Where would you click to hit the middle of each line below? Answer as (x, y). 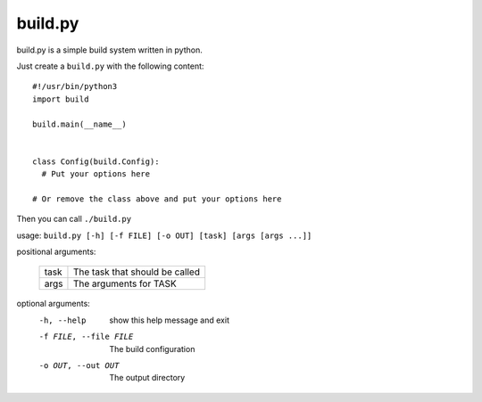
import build (61, 99)
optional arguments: (54, 304)
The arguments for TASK (125, 283)
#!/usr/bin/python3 (75, 86)
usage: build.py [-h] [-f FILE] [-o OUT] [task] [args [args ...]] (164, 235)
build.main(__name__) (79, 124)
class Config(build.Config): (96, 161)
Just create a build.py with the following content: (110, 66)
